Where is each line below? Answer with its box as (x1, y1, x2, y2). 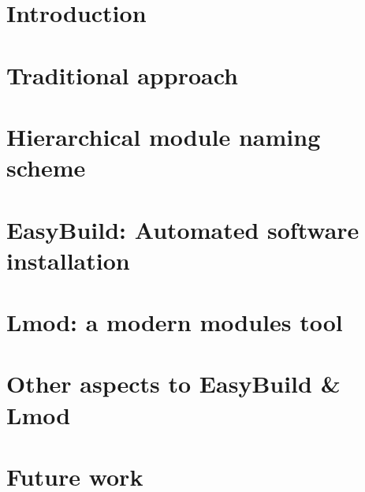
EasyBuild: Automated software (6, 213, 359, 245)
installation (6, 244, 130, 276)
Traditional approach (6, 58, 238, 91)
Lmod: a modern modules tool (6, 306, 343, 338)
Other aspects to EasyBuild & (6, 367, 341, 400)
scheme (6, 151, 86, 184)
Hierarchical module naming (6, 120, 321, 152)
